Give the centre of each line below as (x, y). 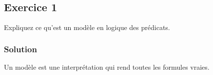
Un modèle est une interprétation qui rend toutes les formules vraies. (107, 67)
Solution (20, 49)
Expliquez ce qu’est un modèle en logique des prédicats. (87, 27)
